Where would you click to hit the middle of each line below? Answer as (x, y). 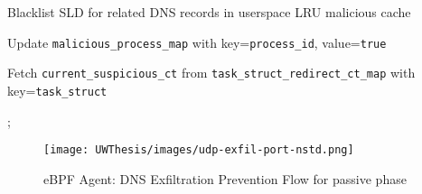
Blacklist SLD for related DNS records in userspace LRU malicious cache (209, 12)
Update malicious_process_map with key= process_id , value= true (197, 42)
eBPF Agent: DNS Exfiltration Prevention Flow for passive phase (225, 178)
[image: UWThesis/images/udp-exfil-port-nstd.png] (199, 150)
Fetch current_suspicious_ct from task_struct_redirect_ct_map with (211, 73)
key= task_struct (57, 90)
